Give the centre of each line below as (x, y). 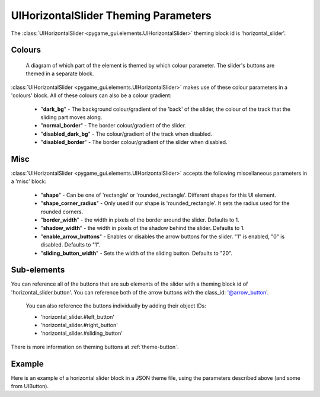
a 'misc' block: (29, 181)
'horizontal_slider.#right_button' (79, 325)
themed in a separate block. (60, 73)
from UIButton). (30, 386)
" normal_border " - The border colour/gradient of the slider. (113, 126)
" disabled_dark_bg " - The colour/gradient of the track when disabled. (127, 134)
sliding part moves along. (71, 117)
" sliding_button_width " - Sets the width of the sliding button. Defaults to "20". (137, 253)
